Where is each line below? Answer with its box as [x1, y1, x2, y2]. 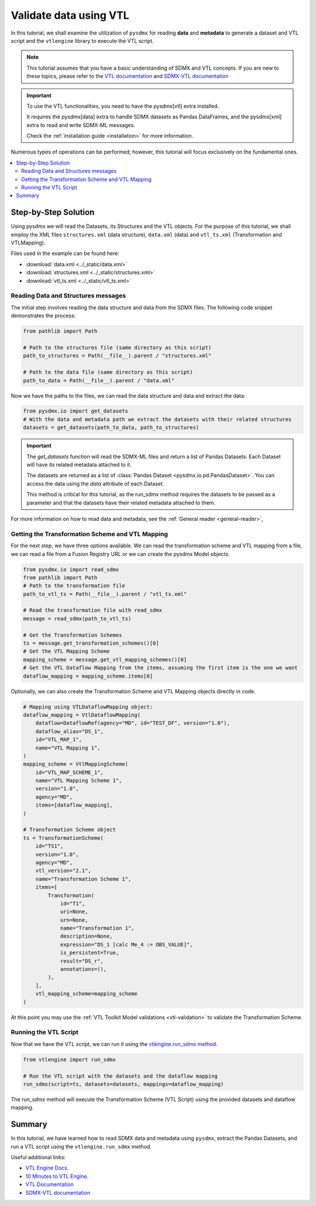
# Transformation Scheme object [23, 826, 116, 833]
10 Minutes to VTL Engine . [25, 1173, 89, 1180]
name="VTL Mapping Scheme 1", [35, 777, 122, 784]
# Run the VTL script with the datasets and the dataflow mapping [23, 1072, 218, 1079]
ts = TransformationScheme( [23, 834, 104, 841]
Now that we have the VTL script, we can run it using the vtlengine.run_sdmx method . [11, 1040, 218, 1047]
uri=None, [60, 908, 88, 915]
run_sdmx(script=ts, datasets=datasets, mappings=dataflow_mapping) [23, 1081, 224, 1087]
